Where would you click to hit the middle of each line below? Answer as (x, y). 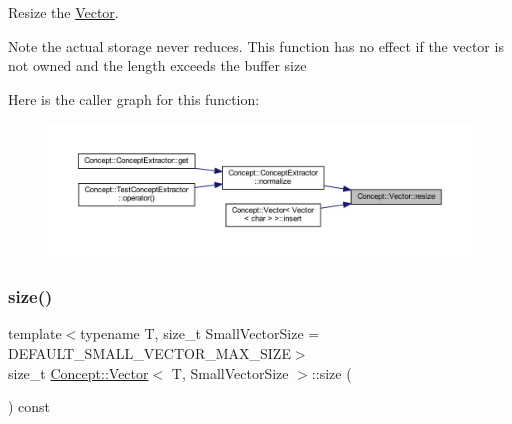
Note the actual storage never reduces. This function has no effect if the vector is (256, 45)
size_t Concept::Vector (78, 372)
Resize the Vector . (63, 12)
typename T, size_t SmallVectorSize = (200, 333)
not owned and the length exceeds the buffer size (157, 65)
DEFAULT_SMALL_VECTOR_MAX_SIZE (149, 352)
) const (29, 406)
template (35, 333)
